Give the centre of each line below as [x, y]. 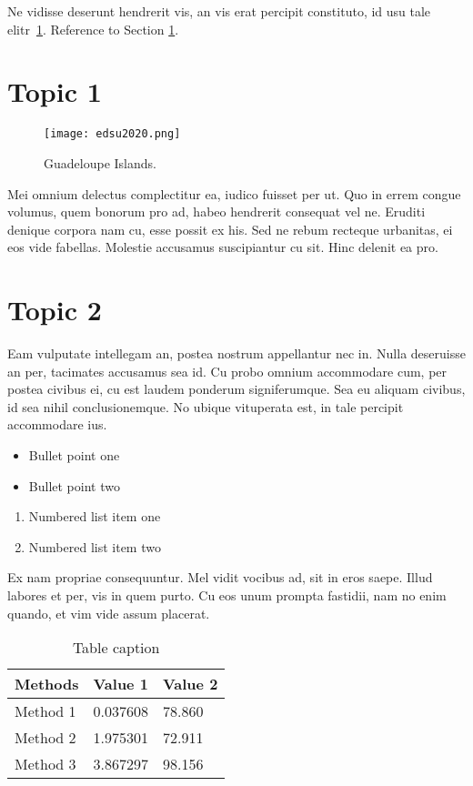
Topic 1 [55, 91]
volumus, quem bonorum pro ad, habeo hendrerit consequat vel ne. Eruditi [216, 212]
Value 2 [190, 684]
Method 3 [45, 764]
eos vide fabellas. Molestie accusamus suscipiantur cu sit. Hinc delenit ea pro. [223, 247]
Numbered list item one [95, 516]
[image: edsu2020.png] [112, 134]
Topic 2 [55, 310]
